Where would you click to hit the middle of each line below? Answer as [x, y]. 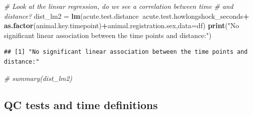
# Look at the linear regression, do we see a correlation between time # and [119, 6]
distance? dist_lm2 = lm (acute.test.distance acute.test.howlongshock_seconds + [127, 16]
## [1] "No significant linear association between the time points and [126, 52]
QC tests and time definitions [81, 104]
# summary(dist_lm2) [38, 78]
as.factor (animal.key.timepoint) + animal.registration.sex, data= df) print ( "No [122, 25]
